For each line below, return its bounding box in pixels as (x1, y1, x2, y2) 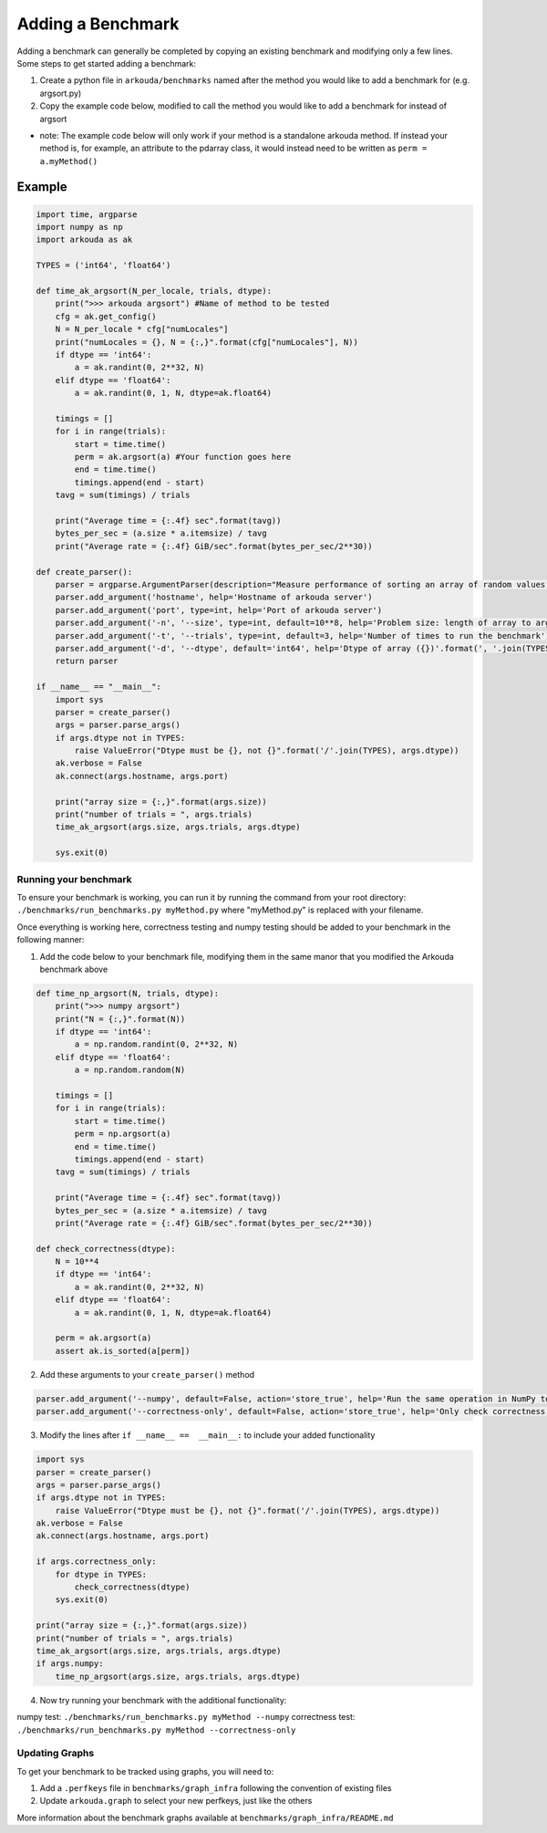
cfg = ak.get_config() (55, 311, 157, 321)
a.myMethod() (39, 156, 98, 166)
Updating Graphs (16, 1747, 95, 1760)
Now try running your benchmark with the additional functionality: (39, 1694, 287, 1705)
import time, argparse (36, 209, 138, 219)
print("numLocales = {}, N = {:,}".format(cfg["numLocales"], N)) (55, 337, 359, 347)
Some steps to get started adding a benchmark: (16, 57, 196, 68)
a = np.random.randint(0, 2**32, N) (74, 1039, 239, 1049)
